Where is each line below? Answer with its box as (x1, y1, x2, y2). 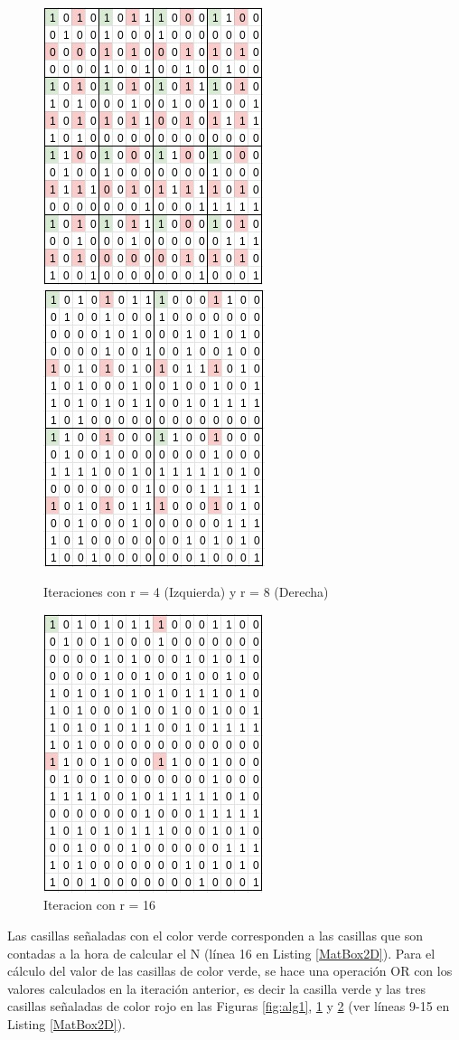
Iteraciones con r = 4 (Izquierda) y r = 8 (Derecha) (43, 582, 329, 601)
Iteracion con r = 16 (43, 895, 156, 914)
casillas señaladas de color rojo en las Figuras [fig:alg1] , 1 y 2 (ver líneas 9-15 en (7, 997, 450, 1016)
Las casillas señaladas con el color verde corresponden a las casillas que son (7, 925, 423, 944)
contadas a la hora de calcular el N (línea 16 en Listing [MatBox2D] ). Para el (7, 943, 436, 962)
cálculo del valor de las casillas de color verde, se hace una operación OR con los (7, 961, 453, 980)
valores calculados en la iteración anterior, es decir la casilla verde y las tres (7, 979, 426, 997)
